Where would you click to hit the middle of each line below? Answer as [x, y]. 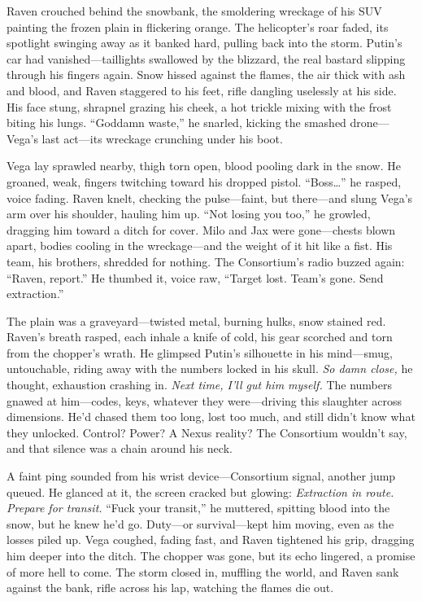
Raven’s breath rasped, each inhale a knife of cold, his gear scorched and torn [200, 337]
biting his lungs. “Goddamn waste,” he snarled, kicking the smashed [176, 123]
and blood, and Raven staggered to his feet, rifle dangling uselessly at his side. [202, 90]
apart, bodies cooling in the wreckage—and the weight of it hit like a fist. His [200, 246]
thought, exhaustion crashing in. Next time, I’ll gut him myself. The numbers [199, 385]
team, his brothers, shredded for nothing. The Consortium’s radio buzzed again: [206, 261]
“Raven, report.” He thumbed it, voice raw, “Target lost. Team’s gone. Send [195, 277]
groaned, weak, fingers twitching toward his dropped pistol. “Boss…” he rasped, [204, 181]
